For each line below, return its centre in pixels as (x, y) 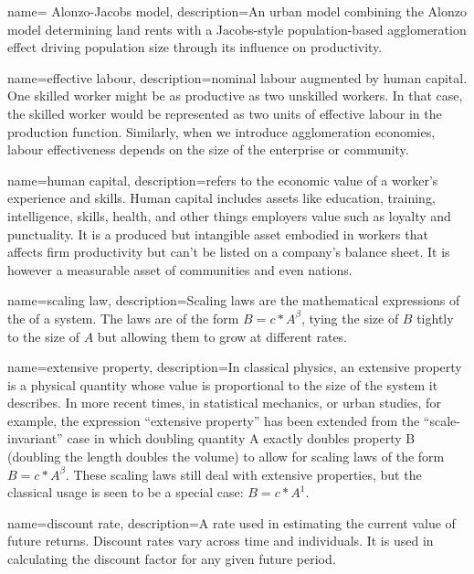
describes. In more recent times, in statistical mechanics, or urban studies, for (224, 403)
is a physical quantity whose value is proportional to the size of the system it (223, 384)
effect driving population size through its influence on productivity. (195, 47)
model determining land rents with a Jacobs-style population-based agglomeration (237, 29)
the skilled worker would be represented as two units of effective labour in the (225, 113)
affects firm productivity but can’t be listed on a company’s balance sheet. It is (229, 252)
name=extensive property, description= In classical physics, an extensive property (235, 367)
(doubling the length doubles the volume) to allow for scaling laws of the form (226, 457)
